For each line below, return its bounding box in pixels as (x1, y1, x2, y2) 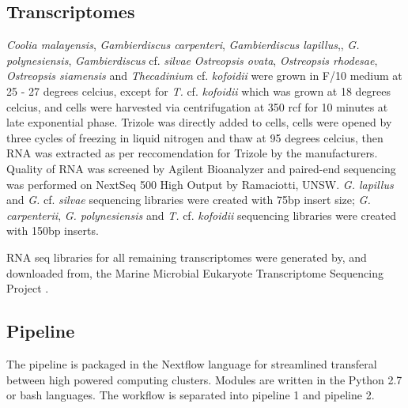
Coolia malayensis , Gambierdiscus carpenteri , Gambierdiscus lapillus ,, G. (6, 36, 360, 53)
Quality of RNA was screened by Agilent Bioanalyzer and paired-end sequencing (6, 160, 396, 176)
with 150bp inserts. (6, 222, 99, 239)
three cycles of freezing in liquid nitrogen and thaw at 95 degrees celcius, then (6, 129, 383, 145)
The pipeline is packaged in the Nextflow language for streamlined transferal (6, 355, 377, 372)
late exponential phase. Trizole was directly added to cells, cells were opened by (6, 114, 392, 130)
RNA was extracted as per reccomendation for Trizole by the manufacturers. (6, 145, 378, 161)
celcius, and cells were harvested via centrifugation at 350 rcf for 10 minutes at (6, 98, 388, 115)
